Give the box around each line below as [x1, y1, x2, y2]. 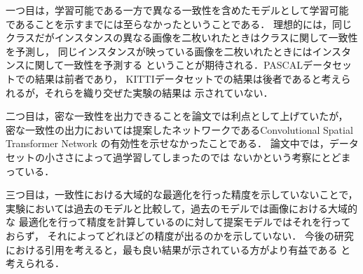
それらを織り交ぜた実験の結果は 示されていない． [44, 85, 273, 100]
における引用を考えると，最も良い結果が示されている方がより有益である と [6, 242, 351, 256]
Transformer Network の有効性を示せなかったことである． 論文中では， [6, 136, 329, 151]
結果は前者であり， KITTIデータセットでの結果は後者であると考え [34, 71, 341, 85]
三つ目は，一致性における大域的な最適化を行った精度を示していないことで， [6, 187, 358, 202]
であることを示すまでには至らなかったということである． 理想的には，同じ [6, 16, 352, 31]
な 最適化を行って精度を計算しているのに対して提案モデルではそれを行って [6, 214, 351, 229]
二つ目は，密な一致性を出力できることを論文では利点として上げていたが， [6, 109, 348, 123]
